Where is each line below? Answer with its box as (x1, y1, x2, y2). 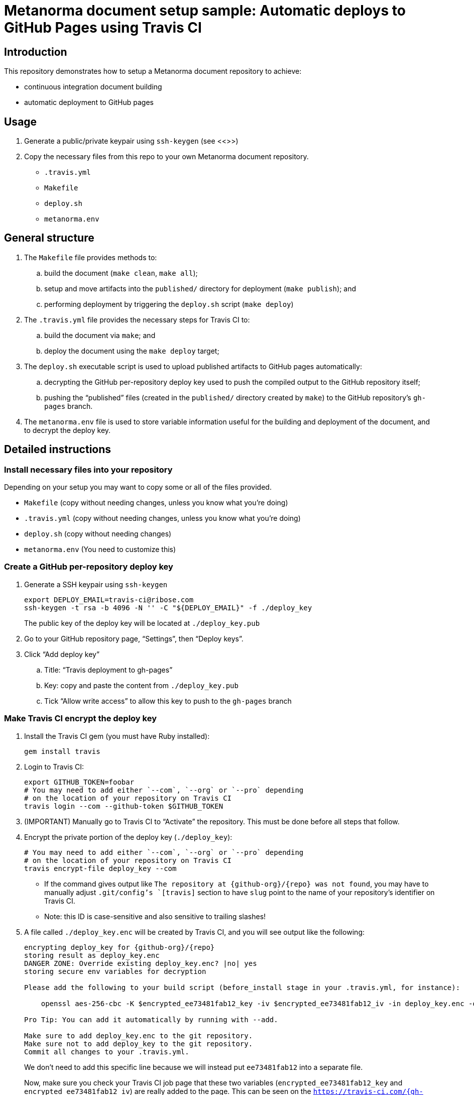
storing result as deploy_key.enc (24, 951, 160, 959)
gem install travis (24, 747, 100, 755)
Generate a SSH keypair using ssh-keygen (24, 580, 168, 589)
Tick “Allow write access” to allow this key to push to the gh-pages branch (44, 696, 292, 705)
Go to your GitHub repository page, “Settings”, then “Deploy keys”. (24, 634, 244, 643)
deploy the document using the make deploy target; (44, 346, 219, 355)
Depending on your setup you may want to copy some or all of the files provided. (4, 483, 272, 492)
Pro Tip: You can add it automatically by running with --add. (24, 1015, 278, 1024)
